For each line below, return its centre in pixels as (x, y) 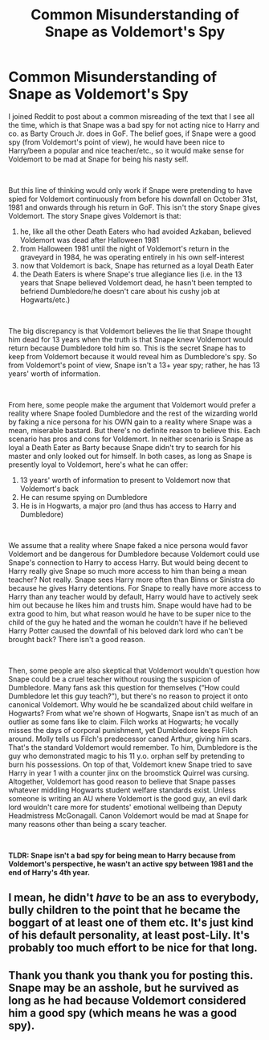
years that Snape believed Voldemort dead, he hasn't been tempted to (136, 282)
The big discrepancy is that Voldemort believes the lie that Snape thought (130, 330)
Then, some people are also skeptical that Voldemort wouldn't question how (134, 670)
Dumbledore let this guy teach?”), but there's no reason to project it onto (128, 696)
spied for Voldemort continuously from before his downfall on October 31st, (133, 199)
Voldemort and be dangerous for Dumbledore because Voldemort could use (134, 554)
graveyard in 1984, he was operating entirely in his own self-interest (132, 257)
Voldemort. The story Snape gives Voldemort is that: (95, 215)
